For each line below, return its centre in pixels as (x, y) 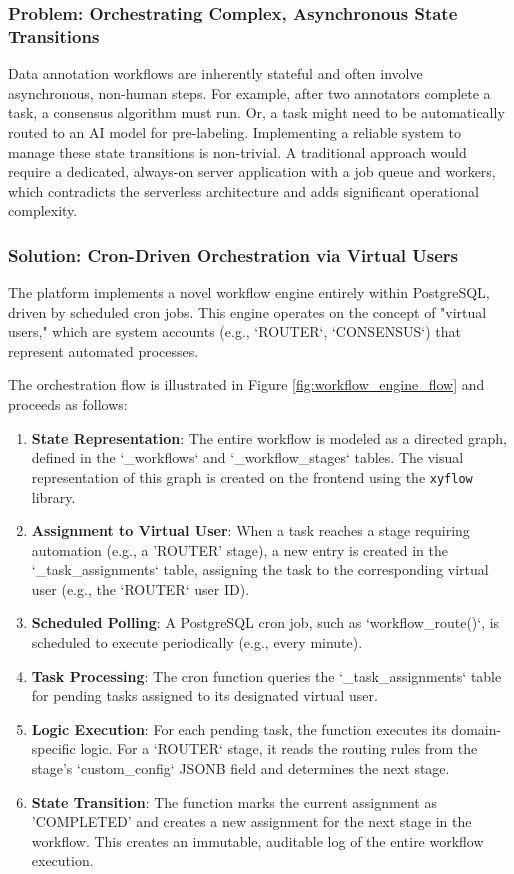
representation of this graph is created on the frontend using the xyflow (252, 476)
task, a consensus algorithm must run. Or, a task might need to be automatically (256, 112)
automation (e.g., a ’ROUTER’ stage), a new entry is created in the (239, 549)
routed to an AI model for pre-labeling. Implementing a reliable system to (234, 131)
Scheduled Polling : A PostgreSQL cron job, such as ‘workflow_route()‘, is (265, 622)
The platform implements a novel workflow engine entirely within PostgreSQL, (249, 292)
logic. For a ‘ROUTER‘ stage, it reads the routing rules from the (279, 748)
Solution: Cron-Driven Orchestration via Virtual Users (233, 254)
